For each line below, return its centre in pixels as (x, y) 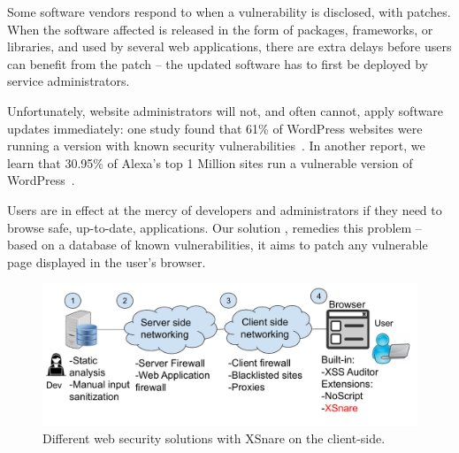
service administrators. (69, 81)
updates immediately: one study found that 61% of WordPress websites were (215, 128)
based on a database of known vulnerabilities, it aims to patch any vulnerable (218, 245)
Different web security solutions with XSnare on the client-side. (214, 438)
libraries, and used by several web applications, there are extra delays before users (229, 46)
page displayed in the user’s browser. (107, 261)
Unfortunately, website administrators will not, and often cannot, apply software (225, 110)
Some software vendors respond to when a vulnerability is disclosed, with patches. (229, 12)
